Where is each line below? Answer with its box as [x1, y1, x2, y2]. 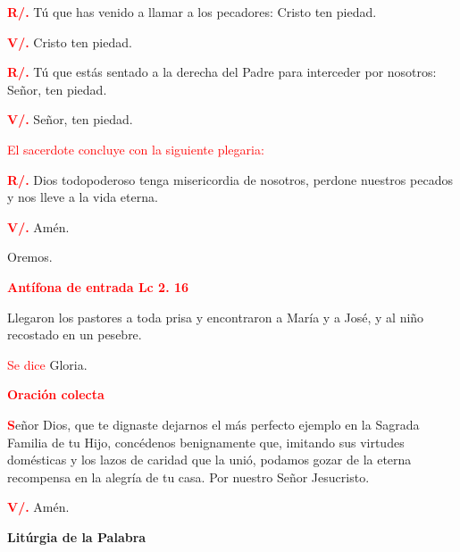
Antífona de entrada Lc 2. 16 [7, 277, 189, 296]
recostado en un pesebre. [7, 325, 142, 344]
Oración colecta [7, 385, 105, 404]
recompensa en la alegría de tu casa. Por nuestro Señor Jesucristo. [7, 467, 370, 486]
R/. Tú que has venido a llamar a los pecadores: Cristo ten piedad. [7, 3, 377, 21]
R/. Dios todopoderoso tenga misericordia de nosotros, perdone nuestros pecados [7, 170, 453, 188]
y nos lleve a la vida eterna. [7, 188, 158, 206]
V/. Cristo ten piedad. [7, 32, 132, 51]
